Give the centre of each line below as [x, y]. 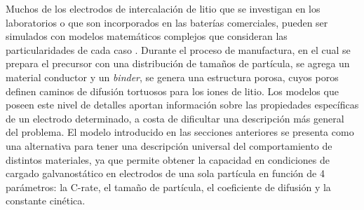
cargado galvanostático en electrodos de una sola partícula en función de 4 [165, 173]
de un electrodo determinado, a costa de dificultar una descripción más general [175, 118]
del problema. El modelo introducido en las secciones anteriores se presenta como [180, 132]
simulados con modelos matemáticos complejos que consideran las [147, 36]
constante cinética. [46, 201]
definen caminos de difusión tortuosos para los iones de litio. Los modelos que [172, 91]
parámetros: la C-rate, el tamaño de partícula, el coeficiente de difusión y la [168, 187]
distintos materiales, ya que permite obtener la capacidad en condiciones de [168, 159]
